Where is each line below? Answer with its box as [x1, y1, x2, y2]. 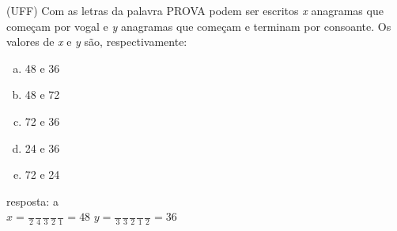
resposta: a [6, 192, 59, 209]
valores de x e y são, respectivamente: [6, 33, 187, 50]
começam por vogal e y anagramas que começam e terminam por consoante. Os [6, 17, 391, 34]
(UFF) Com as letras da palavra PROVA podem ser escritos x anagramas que [6, 2, 384, 18]
